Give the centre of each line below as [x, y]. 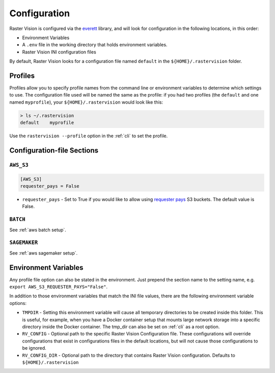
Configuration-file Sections [54, 150]
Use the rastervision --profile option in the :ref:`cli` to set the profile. [89, 136]
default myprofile [47, 123]
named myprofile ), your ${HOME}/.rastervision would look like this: [86, 102]
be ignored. [34, 348]
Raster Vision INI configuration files [59, 52]
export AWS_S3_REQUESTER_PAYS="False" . [59, 287]
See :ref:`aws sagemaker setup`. [44, 253]
